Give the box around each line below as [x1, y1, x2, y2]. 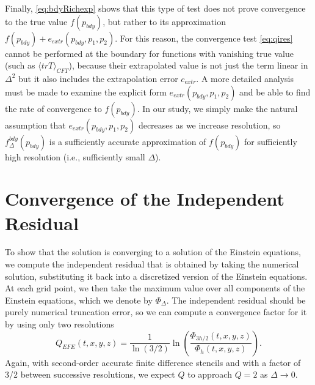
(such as [5, 59, 35, 72]
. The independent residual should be [166, 293, 306, 306]
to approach [187, 368, 232, 381]
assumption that [5, 118, 66, 131]
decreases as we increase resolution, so [138, 118, 281, 131]
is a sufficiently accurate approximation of [49, 135, 206, 148]
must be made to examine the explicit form [5, 85, 167, 98]
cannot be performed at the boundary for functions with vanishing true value [5, 47, 294, 59]
